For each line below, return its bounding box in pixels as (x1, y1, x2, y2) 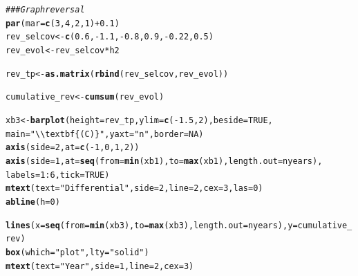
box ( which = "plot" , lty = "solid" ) (6, 247, 149, 257)
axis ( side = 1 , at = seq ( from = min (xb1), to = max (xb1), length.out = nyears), (6, 156, 323, 166)
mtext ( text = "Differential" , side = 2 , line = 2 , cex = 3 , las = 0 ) (6, 183, 263, 194)
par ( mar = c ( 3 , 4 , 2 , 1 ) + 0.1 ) (6, 18, 120, 28)
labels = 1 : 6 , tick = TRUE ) (6, 169, 110, 180)
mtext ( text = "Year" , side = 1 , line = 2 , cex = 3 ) (6, 261, 194, 271)
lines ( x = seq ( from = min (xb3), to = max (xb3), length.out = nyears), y (6, 220, 293, 230)
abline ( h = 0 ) (6, 196, 60, 207)
